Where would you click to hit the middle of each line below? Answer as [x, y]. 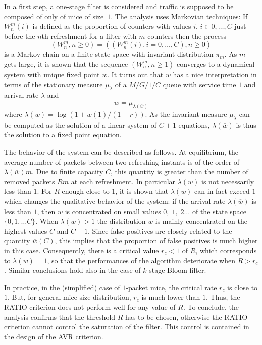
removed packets [30, 181]
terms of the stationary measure [54, 84]
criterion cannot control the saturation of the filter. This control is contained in [127, 327]
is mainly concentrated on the [201, 221]
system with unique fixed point [52, 74]
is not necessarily [228, 181]
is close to [243, 287]
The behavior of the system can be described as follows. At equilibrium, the [121, 152]
